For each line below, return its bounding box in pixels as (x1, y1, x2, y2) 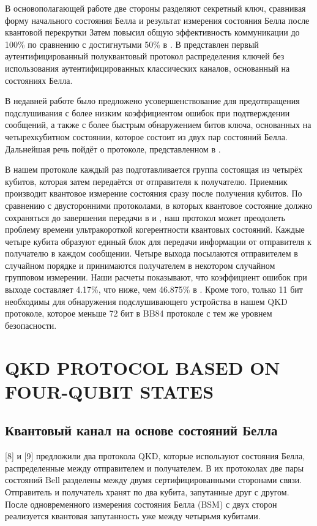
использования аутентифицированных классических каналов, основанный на (5, 61, 290, 74)
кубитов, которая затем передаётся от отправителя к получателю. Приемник (5, 175, 288, 187)
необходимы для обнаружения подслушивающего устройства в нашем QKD (5, 295, 288, 307)
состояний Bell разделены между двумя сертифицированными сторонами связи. (5, 473, 302, 486)
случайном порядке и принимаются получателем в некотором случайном (5, 258, 275, 271)
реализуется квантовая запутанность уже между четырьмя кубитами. (5, 509, 261, 522)
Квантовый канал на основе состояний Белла (5, 421, 278, 440)
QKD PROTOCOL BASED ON (5, 355, 280, 380)
